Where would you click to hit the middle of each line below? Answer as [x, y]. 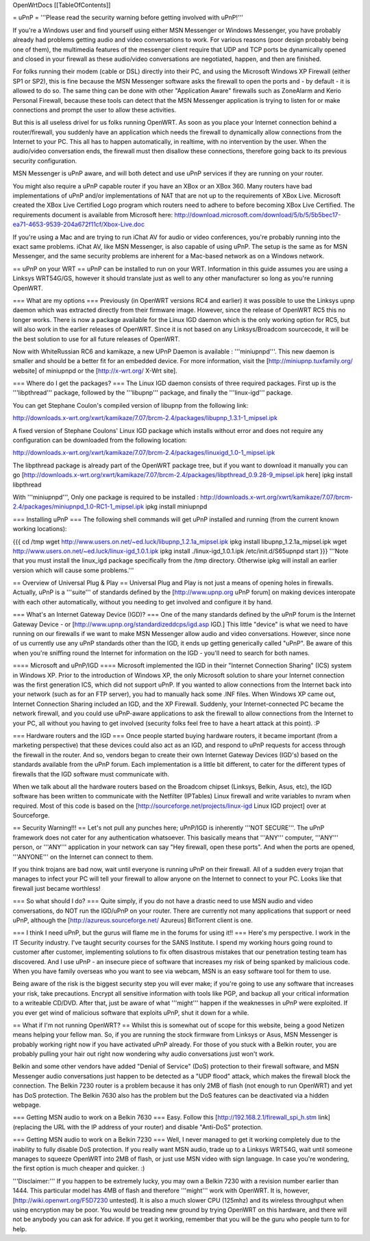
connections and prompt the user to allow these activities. [95, 110]
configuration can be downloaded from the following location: [100, 440]
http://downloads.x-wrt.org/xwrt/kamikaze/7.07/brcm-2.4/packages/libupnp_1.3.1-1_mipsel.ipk [145, 418]
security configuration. [45, 160]
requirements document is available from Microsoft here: [93, 214]
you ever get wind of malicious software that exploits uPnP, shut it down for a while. [131, 1012]
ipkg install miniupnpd [176, 506]
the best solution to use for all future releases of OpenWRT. [97, 339]
